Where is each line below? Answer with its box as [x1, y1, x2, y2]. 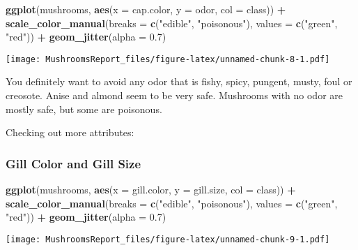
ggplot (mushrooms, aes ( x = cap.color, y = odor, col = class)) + [6, 2, 286, 16]
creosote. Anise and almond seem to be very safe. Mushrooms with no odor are [6, 88, 343, 103]
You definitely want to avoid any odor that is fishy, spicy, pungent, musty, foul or [6, 74, 352, 89]
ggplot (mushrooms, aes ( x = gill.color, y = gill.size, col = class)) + [6, 182, 296, 197]
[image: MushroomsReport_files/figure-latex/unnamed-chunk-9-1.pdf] [6, 234, 330, 244]
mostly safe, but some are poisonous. [6, 101, 162, 116]
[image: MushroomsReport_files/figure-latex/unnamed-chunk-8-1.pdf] [6, 54, 330, 64]
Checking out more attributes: [6, 125, 134, 140]
